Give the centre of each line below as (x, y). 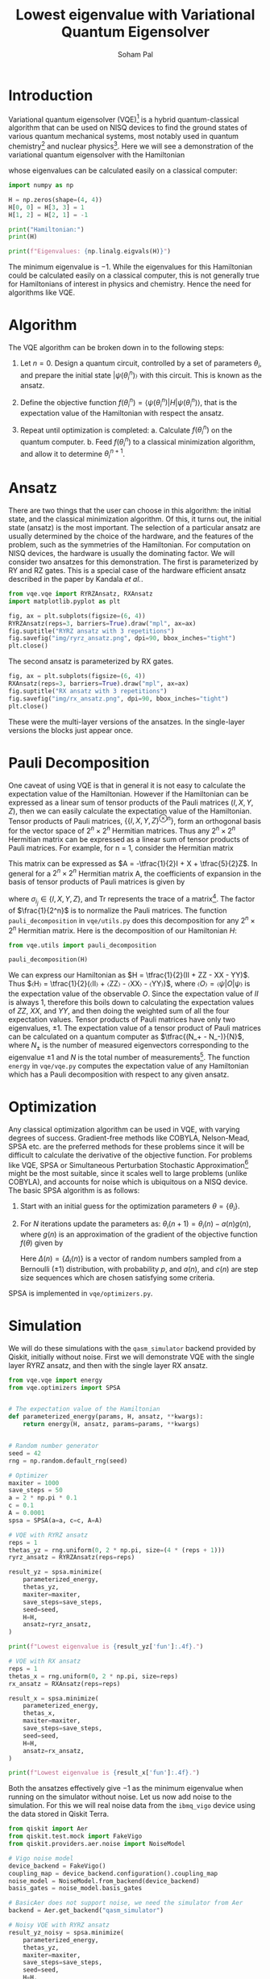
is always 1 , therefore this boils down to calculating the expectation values (131, 1002)
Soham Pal (135, 54)
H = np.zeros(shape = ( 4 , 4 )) (56, 199)
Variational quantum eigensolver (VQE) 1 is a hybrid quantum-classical (124, 119)
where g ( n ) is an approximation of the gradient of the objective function (139, 1234)
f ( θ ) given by (41, 1243)
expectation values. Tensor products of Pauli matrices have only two (122, 1019)
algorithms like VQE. (42, 293)
